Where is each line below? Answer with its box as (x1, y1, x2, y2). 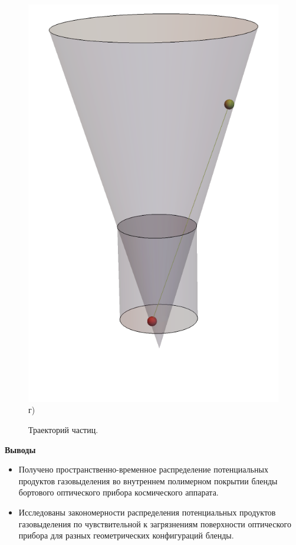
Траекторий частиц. (28, 424, 98, 436)
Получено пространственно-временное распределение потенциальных (18, 463, 268, 475)
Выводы (5, 443, 36, 455)
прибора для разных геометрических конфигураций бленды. (18, 529, 234, 541)
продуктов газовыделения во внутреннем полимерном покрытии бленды (18, 474, 278, 487)
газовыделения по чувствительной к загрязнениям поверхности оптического (18, 517, 291, 530)
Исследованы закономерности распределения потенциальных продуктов (18, 506, 276, 518)
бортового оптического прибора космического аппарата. (18, 486, 219, 498)
